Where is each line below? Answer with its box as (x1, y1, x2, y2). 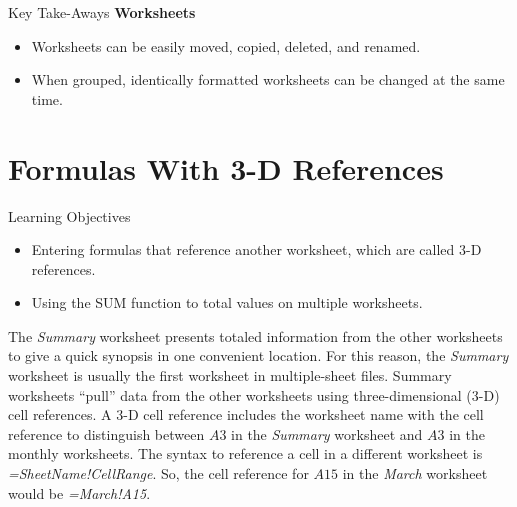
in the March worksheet (342, 463, 488, 484)
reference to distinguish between (8, 423, 205, 444)
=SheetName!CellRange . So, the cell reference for (8, 463, 309, 484)
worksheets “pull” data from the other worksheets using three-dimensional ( (8, 384, 472, 405)
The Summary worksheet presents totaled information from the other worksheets (8, 325, 503, 346)
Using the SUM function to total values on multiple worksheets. (31, 292, 423, 313)
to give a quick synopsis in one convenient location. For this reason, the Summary (8, 345, 509, 366)
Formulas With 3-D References (8, 147, 444, 188)
